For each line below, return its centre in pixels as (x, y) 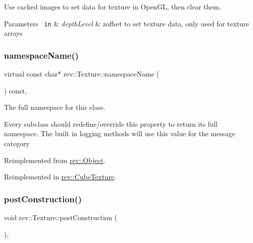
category (17, 143)
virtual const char (31, 74)
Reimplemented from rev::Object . (55, 160)
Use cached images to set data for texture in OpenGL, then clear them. (113, 6)
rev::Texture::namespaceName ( (111, 74)
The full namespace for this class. (55, 107)
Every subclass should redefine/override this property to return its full (111, 123)
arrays (13, 33)
